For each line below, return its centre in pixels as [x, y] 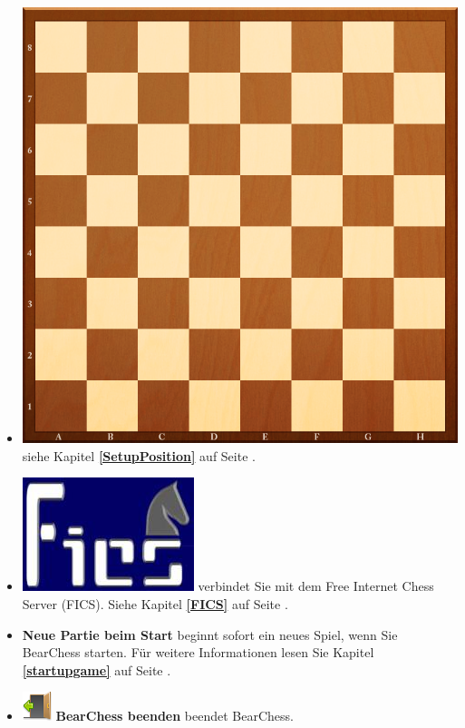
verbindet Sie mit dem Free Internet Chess [316, 586]
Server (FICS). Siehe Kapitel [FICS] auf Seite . [155, 603]
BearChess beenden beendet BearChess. [174, 716]
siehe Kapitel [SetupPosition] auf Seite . [139, 455]
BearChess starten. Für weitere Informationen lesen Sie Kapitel [198, 652]
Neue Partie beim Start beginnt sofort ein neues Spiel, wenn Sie [210, 634]
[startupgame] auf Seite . [97, 669]
